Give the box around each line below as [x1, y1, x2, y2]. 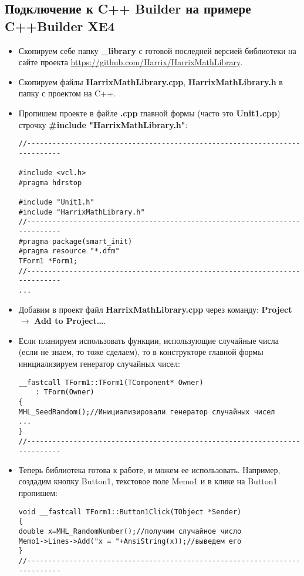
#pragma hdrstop [18, 178, 82, 187]
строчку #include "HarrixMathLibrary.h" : [18, 118, 188, 130]
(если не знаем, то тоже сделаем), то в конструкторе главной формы [18, 346, 264, 358]
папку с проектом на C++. [18, 87, 116, 99]
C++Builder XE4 [5, 16, 115, 35]
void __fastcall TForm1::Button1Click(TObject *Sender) [18, 507, 242, 516]
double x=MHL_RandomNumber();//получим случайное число [18, 527, 242, 535]
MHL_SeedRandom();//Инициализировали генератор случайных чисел [18, 407, 275, 416]
